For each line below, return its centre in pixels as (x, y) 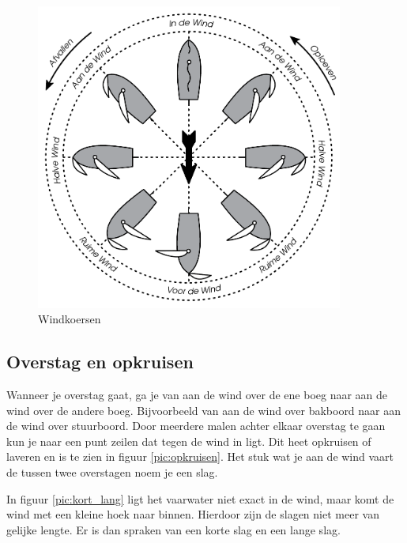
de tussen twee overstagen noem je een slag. (112, 471)
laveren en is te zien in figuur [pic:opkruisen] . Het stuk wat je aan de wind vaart (200, 456)
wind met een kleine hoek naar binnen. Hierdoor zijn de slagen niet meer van (193, 514)
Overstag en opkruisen (100, 362)
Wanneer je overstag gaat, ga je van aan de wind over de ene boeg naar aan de (197, 394)
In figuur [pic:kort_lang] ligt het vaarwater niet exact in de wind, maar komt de (200, 498)
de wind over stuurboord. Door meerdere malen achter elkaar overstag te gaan (196, 426)
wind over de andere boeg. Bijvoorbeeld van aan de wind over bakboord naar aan (204, 410)
